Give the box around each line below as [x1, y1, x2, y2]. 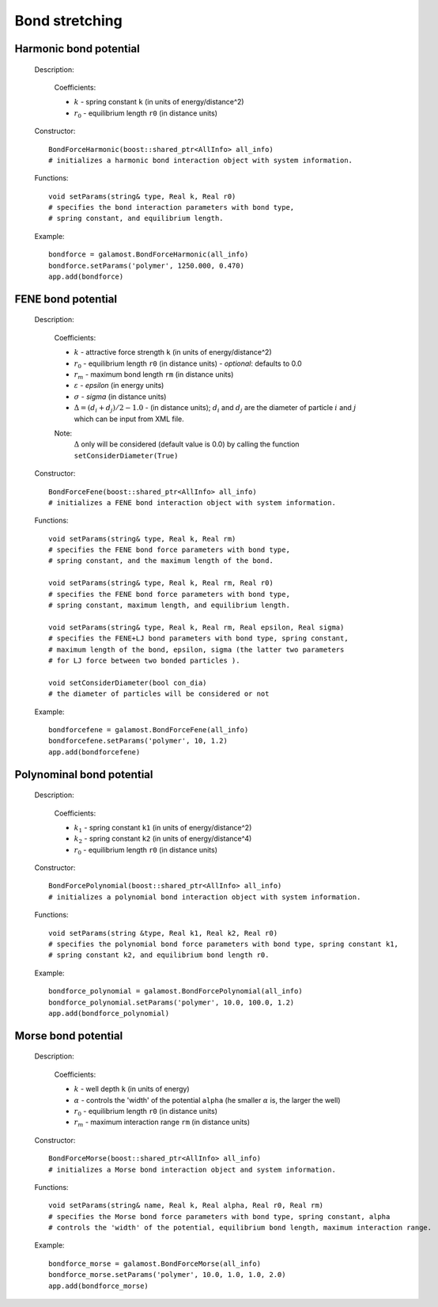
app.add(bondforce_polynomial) [48, 1009, 170, 1017]
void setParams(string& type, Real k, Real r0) [48, 192, 236, 201]
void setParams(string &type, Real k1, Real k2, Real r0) [48, 929, 278, 937]
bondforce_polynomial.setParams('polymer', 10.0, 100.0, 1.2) [48, 997, 295, 1007]
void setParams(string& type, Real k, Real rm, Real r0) [48, 579, 274, 587]
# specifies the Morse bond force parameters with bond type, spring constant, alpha [48, 1212, 391, 1221]
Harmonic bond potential [14, 42, 140, 55]
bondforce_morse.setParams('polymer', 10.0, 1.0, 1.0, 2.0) [48, 1271, 286, 1279]
